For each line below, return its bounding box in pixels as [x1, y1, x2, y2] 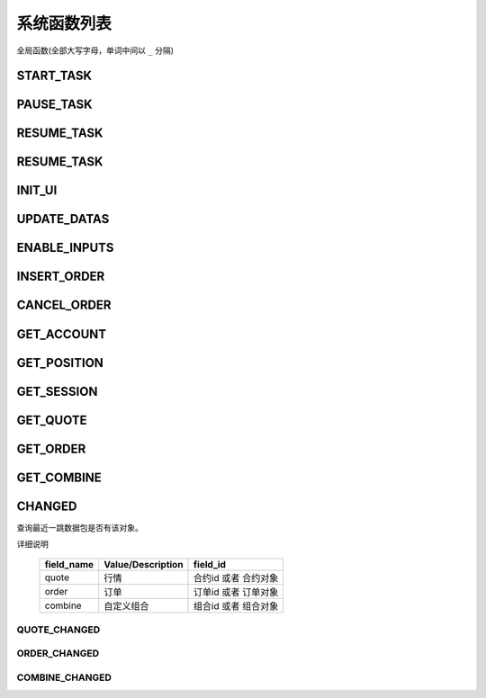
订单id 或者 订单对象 [193, 586, 279, 598]
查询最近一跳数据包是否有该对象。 [16, 522, 143, 532]
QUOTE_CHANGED [16, 623, 101, 636]
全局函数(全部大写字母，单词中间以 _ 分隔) [16, 45, 175, 56]
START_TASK [16, 68, 93, 84]
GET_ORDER [16, 441, 86, 456]
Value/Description [103, 559, 184, 571]
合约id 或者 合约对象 [193, 572, 279, 585]
